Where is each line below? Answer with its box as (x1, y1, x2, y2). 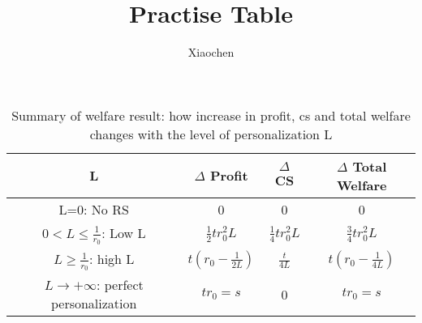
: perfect (96, 275, 144, 295)
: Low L (101, 223, 146, 242)
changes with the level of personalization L (89, 124, 333, 143)
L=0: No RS (58, 199, 129, 219)
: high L (88, 249, 135, 268)
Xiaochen (187, 44, 235, 61)
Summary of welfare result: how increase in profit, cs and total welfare (11, 105, 411, 125)
